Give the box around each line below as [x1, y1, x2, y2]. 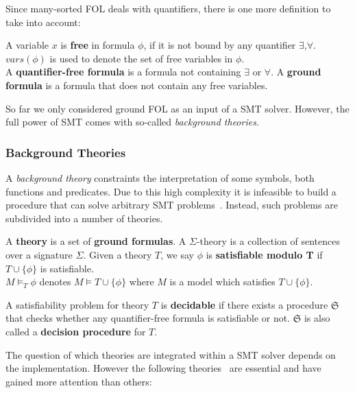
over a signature [5, 247, 73, 261]
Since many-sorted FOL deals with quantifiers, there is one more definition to [5, 1, 331, 15]
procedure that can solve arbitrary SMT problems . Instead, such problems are [5, 198, 338, 212]
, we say [160, 247, 194, 261]
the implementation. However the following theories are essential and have [5, 361, 321, 375]
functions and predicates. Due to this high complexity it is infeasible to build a [5, 184, 336, 198]
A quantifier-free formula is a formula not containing [5, 64, 241, 79]
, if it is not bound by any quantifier [143, 38, 296, 52]
